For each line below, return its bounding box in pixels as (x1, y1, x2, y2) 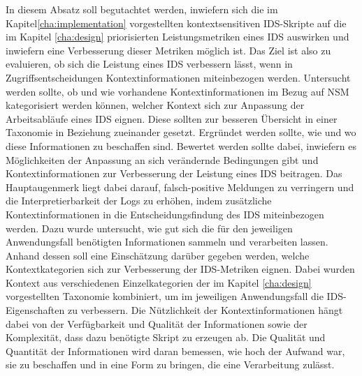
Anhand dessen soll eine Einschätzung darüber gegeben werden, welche (6, 248, 310, 262)
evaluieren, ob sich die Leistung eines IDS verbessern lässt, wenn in (6, 57, 293, 71)
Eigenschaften (6, 303, 65, 317)
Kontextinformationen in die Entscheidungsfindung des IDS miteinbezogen (6, 206, 324, 221)
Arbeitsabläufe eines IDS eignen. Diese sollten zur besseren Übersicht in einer (6, 111, 338, 126)
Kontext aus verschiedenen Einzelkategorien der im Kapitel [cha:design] (6, 275, 312, 289)
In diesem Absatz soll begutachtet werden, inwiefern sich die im (6, 2, 278, 16)
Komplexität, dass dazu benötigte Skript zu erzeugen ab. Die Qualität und (6, 330, 326, 345)
